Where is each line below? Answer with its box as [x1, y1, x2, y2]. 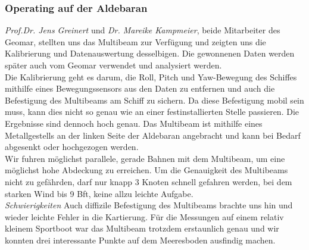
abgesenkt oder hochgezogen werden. [5, 140, 139, 153]
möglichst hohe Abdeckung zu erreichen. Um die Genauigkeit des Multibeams [5, 164, 288, 176]
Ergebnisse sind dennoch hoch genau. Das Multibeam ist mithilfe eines [5, 117, 263, 129]
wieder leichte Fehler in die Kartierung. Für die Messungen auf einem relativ [5, 210, 284, 223]
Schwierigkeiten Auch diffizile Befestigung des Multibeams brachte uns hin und [5, 199, 293, 211]
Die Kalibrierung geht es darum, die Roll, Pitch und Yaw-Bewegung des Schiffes [5, 70, 297, 83]
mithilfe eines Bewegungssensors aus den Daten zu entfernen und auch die [5, 82, 275, 95]
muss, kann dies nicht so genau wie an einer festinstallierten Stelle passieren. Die [5, 105, 299, 118]
